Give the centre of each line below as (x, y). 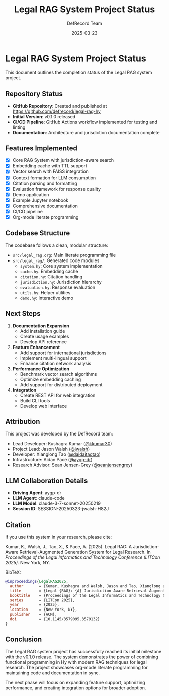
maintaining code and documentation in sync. (53, 673)
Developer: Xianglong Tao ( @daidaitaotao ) (56, 454)
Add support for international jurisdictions (63, 353)
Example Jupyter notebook (40, 200)
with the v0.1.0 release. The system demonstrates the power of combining (82, 657)
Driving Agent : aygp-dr (37, 493)
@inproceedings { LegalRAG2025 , (37, 582)
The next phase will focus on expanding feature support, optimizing (75, 682)
